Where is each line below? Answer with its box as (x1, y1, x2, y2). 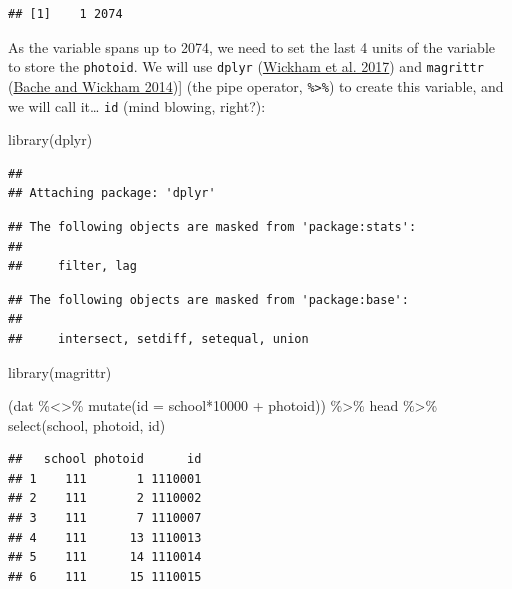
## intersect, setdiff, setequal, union (8, 331, 309, 346)
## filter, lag (8, 259, 137, 274)
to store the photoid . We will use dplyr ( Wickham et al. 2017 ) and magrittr (8, 56, 484, 77)
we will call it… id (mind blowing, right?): (8, 95, 266, 116)
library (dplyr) (8, 129, 93, 150)
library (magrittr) (8, 361, 112, 382)
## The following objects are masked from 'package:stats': (8, 219, 417, 234)
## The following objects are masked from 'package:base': (8, 292, 409, 307)
